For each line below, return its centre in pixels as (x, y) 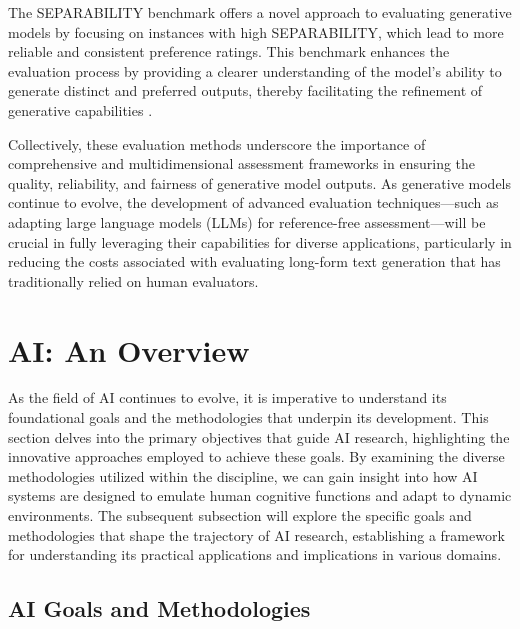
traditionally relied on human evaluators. (133, 280)
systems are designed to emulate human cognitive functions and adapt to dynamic (260, 495)
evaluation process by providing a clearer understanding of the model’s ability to (255, 70)
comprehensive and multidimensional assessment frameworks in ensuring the (242, 163)
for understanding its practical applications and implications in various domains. (255, 554)
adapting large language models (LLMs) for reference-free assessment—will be (247, 221)
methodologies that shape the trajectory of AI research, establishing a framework (256, 534)
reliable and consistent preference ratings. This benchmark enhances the (229, 51)
